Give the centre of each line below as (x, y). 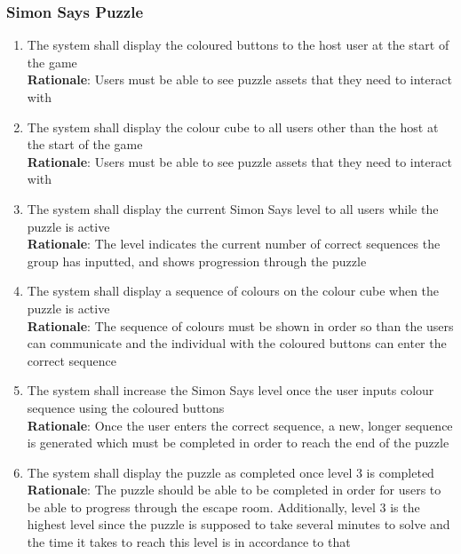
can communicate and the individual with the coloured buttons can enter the (237, 343)
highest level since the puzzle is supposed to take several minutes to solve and (238, 524)
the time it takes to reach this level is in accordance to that (189, 542)
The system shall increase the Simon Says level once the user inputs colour (230, 390)
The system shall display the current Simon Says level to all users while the (233, 208)
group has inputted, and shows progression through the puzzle (197, 261)
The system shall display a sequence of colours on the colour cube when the (233, 291)
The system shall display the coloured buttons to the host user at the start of (238, 45)
